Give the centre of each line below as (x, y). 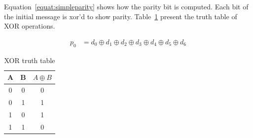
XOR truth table (30, 60)
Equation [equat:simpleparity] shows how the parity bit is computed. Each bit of (126, 6)
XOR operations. (30, 26)
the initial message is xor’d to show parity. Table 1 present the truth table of (121, 16)
